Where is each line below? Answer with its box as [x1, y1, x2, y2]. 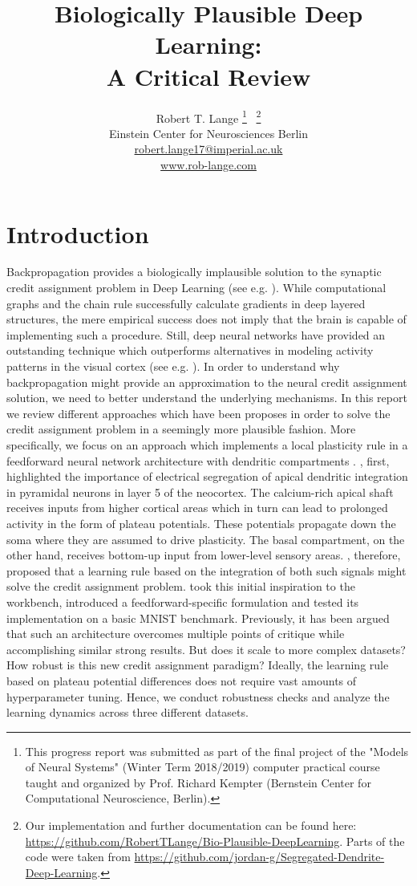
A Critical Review [106, 59, 311, 92]
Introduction [6, 217, 149, 250]
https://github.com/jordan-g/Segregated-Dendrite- [134, 848, 385, 865]
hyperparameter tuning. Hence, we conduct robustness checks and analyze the [6, 688, 390, 705]
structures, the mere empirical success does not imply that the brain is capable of [6, 311, 407, 327]
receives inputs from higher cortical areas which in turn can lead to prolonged [6, 499, 388, 516]
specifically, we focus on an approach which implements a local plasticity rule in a [6, 437, 408, 453]
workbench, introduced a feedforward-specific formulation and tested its [6, 593, 359, 610]
